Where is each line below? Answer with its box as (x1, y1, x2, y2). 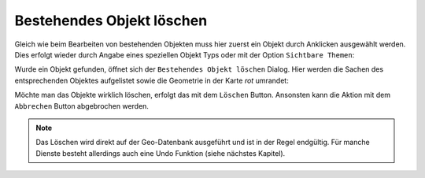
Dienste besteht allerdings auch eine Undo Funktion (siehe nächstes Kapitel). (35, 148, 286, 158)
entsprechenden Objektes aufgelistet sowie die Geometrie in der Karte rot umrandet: (14, 76, 289, 85)
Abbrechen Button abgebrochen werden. (14, 101, 150, 110)
